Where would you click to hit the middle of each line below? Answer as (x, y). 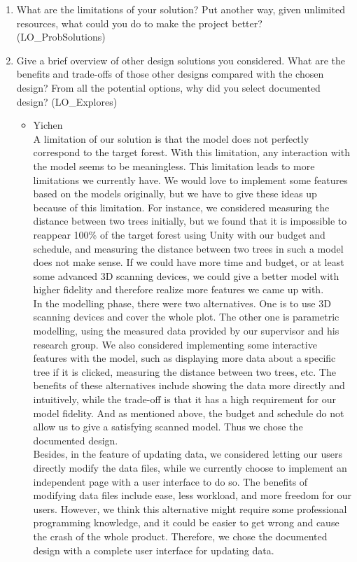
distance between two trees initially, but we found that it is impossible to (190, 221)
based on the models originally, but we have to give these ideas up (175, 194)
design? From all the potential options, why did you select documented (168, 87)
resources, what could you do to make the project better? (139, 23)
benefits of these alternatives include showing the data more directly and (189, 385)
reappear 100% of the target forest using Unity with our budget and (179, 234)
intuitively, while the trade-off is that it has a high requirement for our (185, 399)
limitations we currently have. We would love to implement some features (190, 180)
